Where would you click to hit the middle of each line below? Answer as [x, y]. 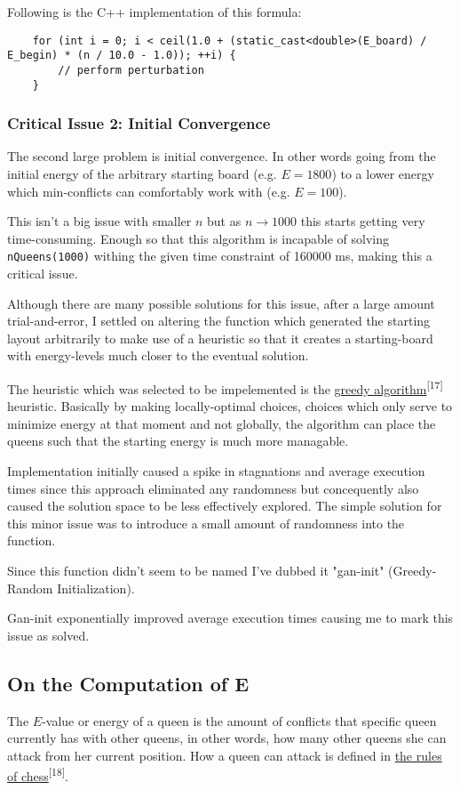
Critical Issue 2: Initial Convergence [139, 123]
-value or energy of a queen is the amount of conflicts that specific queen [239, 720]
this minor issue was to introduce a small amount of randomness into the [206, 523]
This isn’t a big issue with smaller [99, 221]
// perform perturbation [131, 70]
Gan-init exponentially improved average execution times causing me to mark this [230, 618]
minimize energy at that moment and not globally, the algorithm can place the [222, 423]
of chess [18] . [38, 775]
